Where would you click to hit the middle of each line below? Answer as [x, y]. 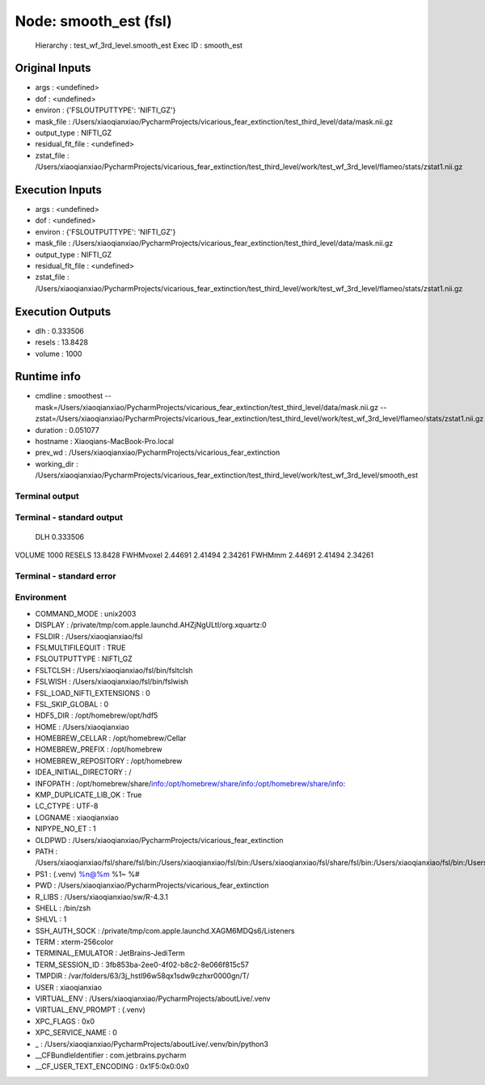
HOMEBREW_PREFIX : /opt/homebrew [99, 749]
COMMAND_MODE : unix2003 [86, 613]
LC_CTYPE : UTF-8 [67, 806]
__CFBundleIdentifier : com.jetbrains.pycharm [111, 1055]
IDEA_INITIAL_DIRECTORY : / [84, 772]
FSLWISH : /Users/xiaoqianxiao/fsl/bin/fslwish [112, 682]
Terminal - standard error [65, 576]
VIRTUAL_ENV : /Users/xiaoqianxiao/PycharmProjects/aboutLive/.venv [153, 998]
